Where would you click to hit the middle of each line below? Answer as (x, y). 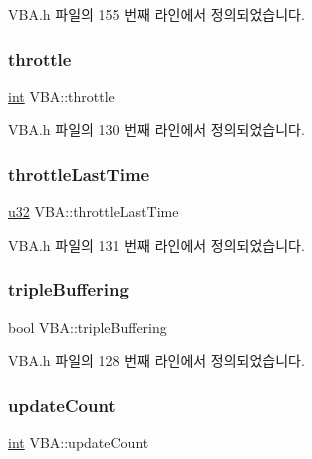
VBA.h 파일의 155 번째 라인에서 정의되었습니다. (156, 14)
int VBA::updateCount (78, 442)
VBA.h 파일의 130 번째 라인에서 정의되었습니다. (156, 129)
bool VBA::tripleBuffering (87, 326)
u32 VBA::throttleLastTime (93, 211)
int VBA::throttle (61, 95)
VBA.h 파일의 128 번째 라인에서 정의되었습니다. (156, 360)
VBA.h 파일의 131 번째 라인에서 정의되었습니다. (156, 244)
